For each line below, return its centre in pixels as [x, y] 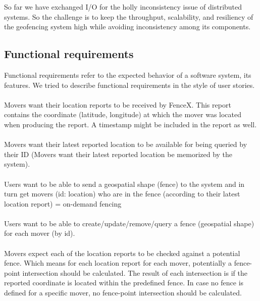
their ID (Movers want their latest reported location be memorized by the [118, 154]
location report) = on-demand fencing [63, 203]
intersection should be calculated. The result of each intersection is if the [135, 272]
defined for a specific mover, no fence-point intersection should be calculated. [123, 293]
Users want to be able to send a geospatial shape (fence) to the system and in [124, 184]
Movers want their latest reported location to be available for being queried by [126, 144]
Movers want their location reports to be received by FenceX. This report [118, 104]
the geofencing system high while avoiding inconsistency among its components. [127, 27]
